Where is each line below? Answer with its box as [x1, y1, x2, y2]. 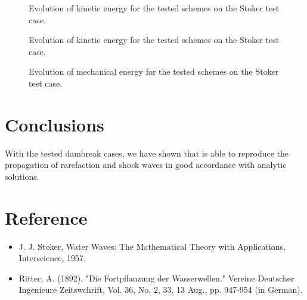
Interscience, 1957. [18, 252, 86, 264]
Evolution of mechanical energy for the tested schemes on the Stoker [29, 65, 279, 78]
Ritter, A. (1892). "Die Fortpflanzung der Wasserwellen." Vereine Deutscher [18, 271, 294, 284]
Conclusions [5, 112, 104, 136]
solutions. [5, 170, 39, 182]
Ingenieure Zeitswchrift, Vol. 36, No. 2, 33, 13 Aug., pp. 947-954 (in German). [18, 283, 303, 296]
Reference [5, 205, 88, 229]
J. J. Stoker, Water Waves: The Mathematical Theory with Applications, [18, 240, 286, 252]
